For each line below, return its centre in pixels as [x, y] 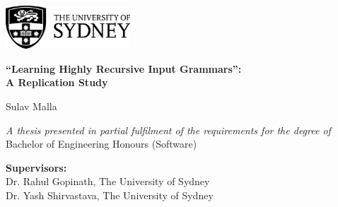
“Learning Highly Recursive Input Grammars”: [124, 68]
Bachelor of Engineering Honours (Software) [101, 144]
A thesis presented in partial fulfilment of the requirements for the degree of [168, 130]
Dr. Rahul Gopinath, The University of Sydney [108, 181]
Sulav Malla [31, 106]
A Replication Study [57, 82]
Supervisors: [36, 167]
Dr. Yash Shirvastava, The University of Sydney [110, 195]
